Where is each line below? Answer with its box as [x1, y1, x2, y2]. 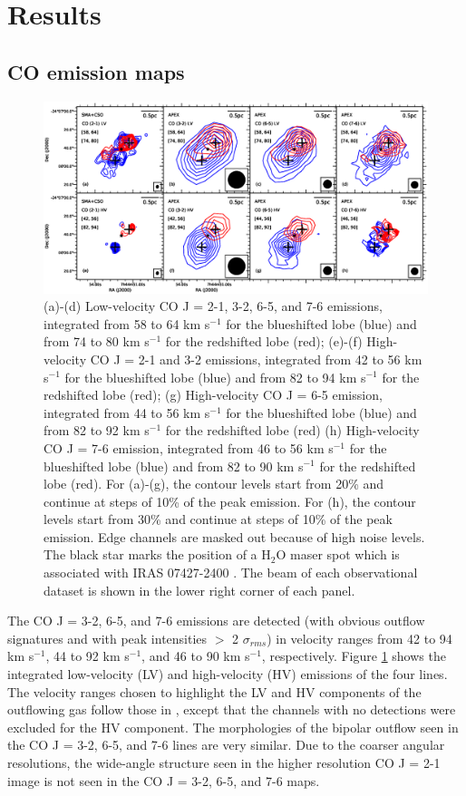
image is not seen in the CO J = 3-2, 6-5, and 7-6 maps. [7, 771, 320, 790]
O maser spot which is [276, 545, 400, 564]
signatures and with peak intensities [7, 628, 208, 647]
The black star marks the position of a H [44, 545, 271, 564]
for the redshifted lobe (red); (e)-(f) [165, 332, 363, 351]
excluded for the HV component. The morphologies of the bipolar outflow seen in [7, 717, 459, 736]
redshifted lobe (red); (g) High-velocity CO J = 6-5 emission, [44, 385, 383, 404]
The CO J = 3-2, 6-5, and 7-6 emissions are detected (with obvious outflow [7, 611, 425, 630]
